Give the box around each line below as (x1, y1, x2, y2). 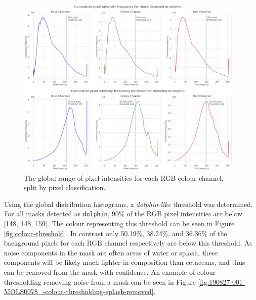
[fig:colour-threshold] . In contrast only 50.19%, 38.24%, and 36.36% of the (4, 228, 227, 238)
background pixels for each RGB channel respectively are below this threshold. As (4, 238, 253, 248)
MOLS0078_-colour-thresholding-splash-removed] (4, 286, 154, 297)
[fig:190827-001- (198, 276, 245, 287)
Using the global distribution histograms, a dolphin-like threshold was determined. (4, 199, 253, 209)
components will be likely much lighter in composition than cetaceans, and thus (4, 257, 245, 267)
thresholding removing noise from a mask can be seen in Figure (4, 276, 196, 287)
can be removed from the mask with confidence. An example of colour (4, 267, 216, 277)
